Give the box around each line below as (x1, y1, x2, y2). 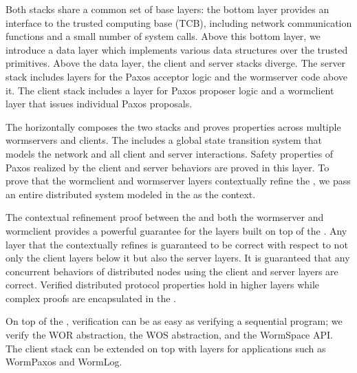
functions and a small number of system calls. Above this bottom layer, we (6, 29, 321, 43)
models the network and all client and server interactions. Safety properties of (6, 146, 334, 160)
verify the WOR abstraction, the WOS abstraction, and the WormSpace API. (6, 328, 333, 342)
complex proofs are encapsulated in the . (6, 290, 176, 305)
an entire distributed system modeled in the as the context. (6, 186, 256, 201)
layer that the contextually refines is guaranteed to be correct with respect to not (6, 237, 348, 251)
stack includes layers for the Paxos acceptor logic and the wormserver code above (6, 69, 347, 83)
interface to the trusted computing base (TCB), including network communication (6, 15, 352, 30)
